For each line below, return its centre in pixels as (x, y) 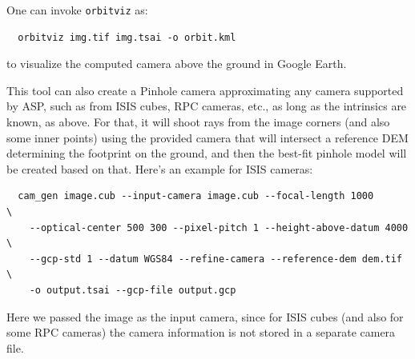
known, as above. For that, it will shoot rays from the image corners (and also (198, 122)
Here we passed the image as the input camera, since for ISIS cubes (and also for (205, 316)
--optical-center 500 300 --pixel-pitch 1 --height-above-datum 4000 (219, 227)
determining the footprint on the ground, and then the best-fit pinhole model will (207, 153)
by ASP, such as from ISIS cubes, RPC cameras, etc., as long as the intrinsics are (207, 106)
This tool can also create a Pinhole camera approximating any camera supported (205, 90)
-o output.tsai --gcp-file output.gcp (133, 290)
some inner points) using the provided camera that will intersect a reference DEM (207, 137)
